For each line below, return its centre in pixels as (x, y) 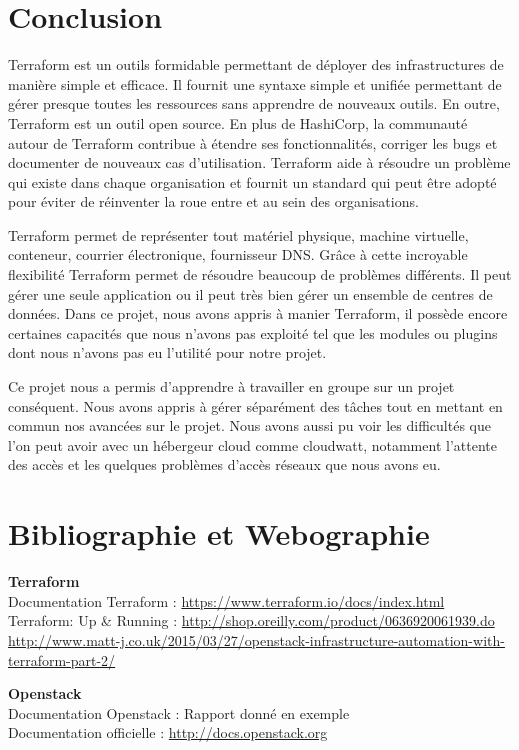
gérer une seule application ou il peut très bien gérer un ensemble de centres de (250, 293)
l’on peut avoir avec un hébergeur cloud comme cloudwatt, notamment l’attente (252, 444)
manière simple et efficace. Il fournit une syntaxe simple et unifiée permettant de (255, 83)
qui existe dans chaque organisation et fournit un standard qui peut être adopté (252, 181)
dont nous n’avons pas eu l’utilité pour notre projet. (167, 352)
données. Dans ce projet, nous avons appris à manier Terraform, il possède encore (258, 313)
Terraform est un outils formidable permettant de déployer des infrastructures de (256, 64)
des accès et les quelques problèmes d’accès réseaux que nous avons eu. (224, 464)
